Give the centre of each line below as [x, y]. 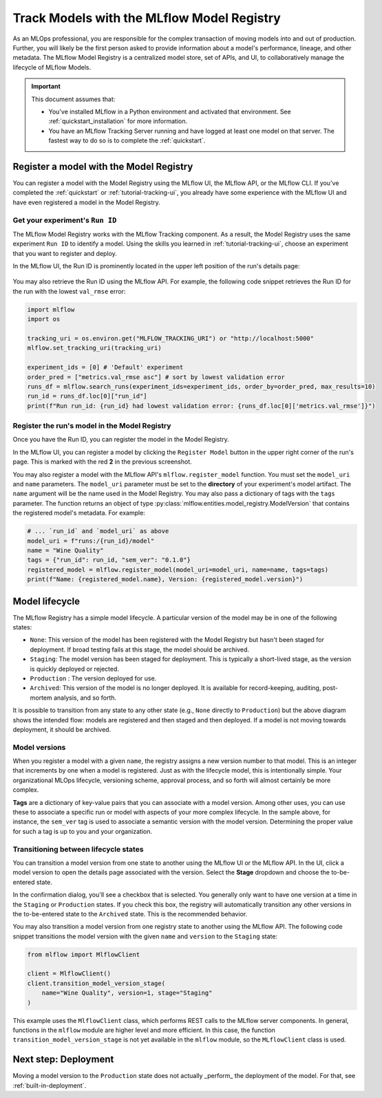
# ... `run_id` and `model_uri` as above [98, 531]
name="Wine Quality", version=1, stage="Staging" [127, 993]
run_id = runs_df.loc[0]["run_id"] [87, 396]
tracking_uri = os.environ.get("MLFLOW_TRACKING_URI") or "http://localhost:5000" [171, 338]
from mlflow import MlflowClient [84, 954]
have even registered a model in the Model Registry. [87, 202]
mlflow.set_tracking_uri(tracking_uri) [94, 348]
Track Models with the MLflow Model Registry [147, 18]
